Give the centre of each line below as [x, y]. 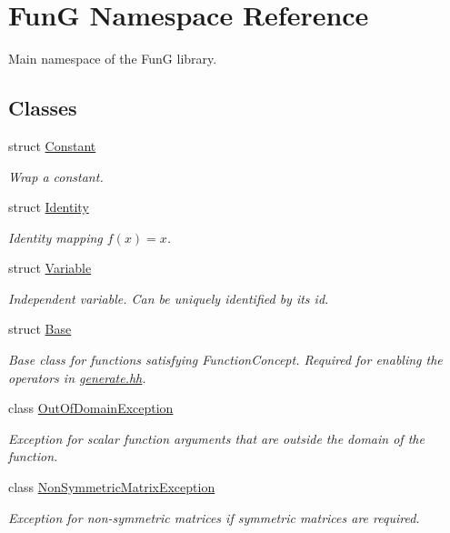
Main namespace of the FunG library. [113, 59]
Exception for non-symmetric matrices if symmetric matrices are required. [214, 517]
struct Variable [50, 268]
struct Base [40, 329]
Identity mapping [55, 237]
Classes [43, 108]
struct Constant [52, 145]
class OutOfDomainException [91, 408]
